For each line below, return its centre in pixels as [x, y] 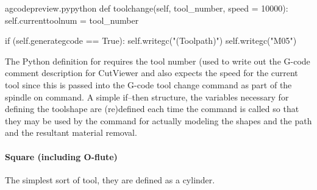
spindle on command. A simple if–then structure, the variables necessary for [147, 97]
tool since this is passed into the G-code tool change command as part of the [148, 84]
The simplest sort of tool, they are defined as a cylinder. [110, 179]
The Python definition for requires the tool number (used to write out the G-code [158, 61]
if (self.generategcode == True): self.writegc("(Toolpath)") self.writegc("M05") [151, 40]
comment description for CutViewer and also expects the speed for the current [151, 73]
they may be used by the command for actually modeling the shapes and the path [158, 120]
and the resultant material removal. [71, 132]
